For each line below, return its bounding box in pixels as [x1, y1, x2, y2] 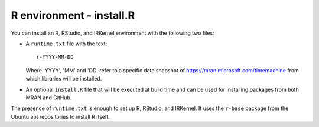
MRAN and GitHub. [25, 94, 72, 101]
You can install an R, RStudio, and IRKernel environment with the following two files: [11, 29, 215, 36]
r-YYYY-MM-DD [36, 54, 74, 61]
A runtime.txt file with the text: [25, 40, 108, 47]
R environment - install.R [11, 9, 135, 22]
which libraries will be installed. [25, 75, 102, 82]
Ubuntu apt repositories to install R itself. [11, 113, 110, 120]
